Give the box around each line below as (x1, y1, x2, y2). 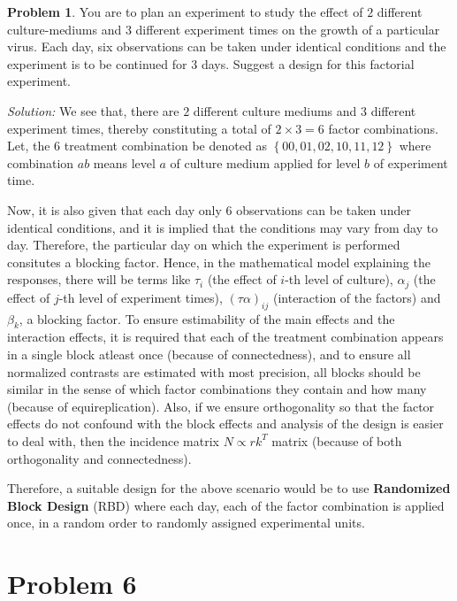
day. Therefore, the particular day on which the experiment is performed (7, 235, 400, 254)
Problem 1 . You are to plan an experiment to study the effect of (7, 3, 363, 20)
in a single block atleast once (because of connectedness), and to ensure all (7, 344, 411, 363)
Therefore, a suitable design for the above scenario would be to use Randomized (7, 479, 451, 497)
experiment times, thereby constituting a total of (7, 119, 271, 137)
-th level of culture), (285, 270, 393, 289)
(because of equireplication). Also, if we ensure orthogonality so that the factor (7, 397, 435, 415)
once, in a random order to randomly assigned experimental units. (7, 513, 365, 532)
